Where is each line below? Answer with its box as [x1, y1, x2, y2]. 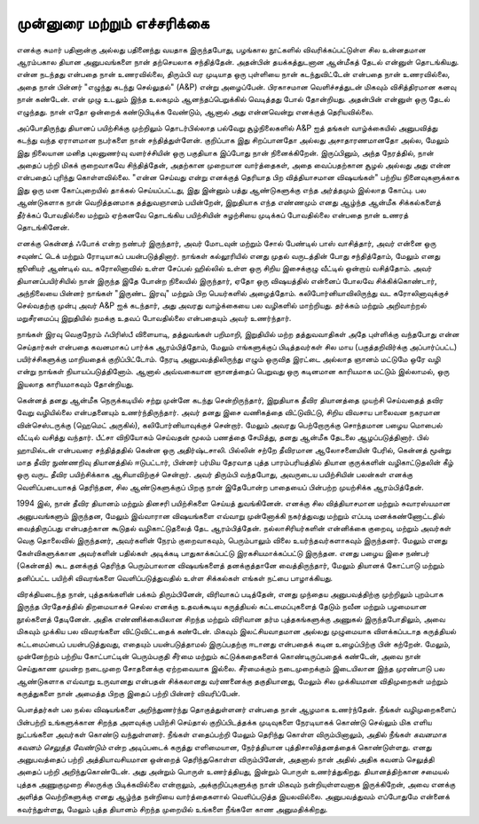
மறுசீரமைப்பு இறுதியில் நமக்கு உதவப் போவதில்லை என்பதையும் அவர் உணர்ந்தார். [16, 312, 292, 323]
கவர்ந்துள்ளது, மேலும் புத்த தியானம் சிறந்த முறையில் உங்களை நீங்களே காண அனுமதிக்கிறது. [16, 804, 328, 814]
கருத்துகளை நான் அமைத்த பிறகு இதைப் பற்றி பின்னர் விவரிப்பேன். [16, 688, 240, 699]
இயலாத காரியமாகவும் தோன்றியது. [16, 378, 135, 389]
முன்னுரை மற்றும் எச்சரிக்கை [16, 13, 210, 33]
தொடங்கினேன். [16, 222, 70, 232]
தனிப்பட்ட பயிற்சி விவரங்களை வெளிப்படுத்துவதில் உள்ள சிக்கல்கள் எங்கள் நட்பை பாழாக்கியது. [16, 572, 333, 583]
